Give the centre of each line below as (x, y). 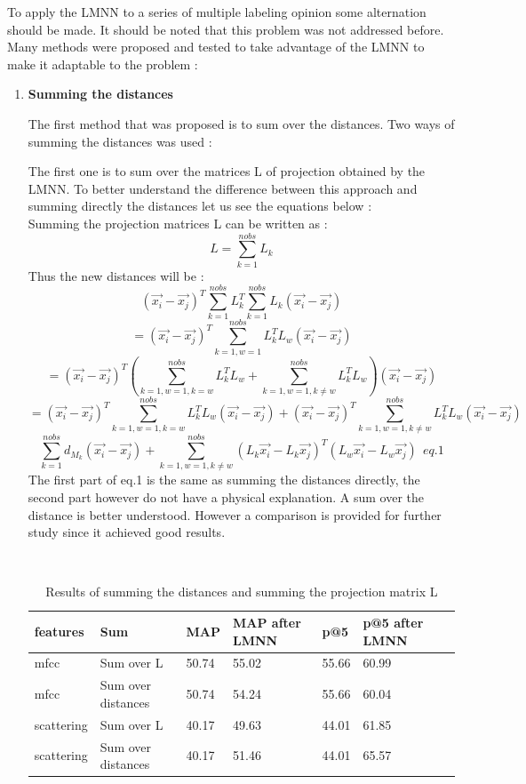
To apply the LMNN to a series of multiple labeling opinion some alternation (217, 12)
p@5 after (393, 623)
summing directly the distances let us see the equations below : (200, 206)
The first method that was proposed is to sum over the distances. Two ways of (241, 123)
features (59, 631)
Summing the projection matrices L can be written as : (178, 223)
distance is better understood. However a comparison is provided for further (235, 514)
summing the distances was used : (120, 141)
